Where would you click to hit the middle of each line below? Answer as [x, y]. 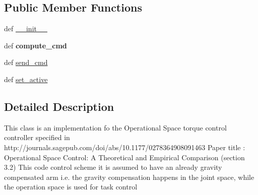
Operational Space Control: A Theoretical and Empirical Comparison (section [124, 157]
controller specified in [37, 137]
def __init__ [26, 28]
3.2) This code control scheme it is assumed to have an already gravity [113, 167]
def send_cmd [26, 62]
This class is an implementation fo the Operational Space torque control [115, 127]
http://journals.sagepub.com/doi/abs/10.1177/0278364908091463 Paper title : [125, 147]
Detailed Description [59, 106]
